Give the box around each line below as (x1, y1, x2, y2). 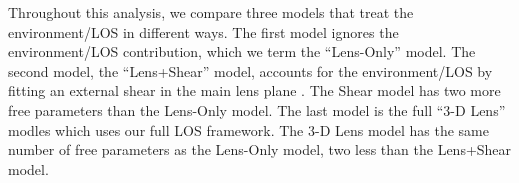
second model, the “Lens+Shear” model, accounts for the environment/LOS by (8, 60, 493, 81)
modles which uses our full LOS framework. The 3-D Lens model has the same (8, 119, 489, 140)
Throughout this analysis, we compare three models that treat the (8, 2, 414, 22)
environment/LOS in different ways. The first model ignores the (8, 21, 399, 42)
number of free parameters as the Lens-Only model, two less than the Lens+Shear (8, 139, 512, 160)
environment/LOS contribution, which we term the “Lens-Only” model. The (8, 41, 476, 62)
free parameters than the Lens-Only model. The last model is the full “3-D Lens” (8, 99, 506, 120)
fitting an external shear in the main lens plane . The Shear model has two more (8, 80, 501, 101)
